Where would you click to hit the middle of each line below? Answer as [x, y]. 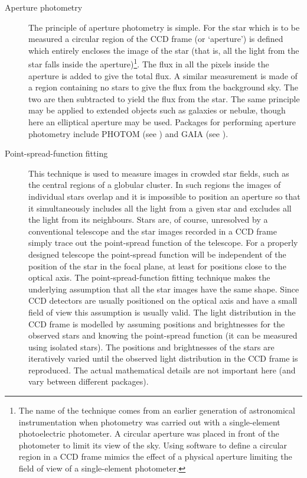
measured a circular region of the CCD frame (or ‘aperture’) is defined [156, 39]
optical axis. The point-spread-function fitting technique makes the [149, 277]
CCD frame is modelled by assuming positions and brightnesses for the [157, 323]
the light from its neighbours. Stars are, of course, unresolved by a [148, 220]
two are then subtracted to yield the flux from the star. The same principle [164, 98]
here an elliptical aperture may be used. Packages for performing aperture [162, 122]
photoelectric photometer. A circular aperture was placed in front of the [149, 433]
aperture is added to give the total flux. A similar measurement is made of [163, 75]
